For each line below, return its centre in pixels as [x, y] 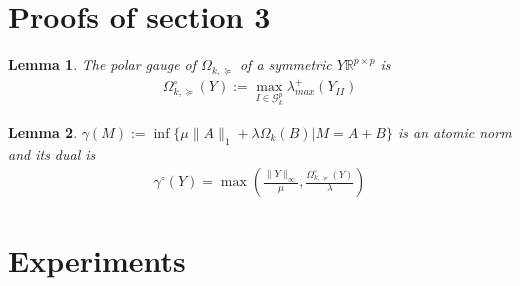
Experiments [97, 259]
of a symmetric [285, 64]
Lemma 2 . [43, 131]
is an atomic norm [454, 131]
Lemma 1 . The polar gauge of [102, 64]
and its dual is [52, 153]
